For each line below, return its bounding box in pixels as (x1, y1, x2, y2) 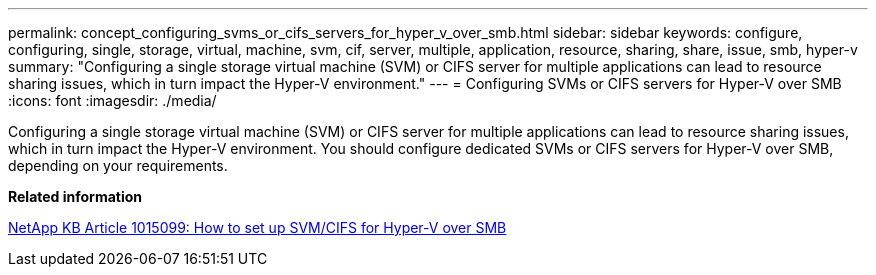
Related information (8, 188, 143, 205)
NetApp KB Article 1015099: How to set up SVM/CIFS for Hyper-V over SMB (8, 219, 507, 236)
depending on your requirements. (8, 157, 228, 174)
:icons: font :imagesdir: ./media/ (8, 92, 217, 109)
